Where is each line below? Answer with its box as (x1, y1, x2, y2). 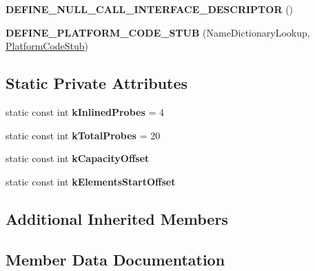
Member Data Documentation (6, 248, 225, 270)
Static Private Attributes (6, 72, 188, 94)
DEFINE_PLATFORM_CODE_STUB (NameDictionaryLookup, (6, 25, 310, 39)
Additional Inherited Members (6, 208, 228, 229)
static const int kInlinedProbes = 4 (6, 104, 164, 119)
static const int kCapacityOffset (6, 151, 150, 165)
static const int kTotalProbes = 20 (6, 128, 161, 142)
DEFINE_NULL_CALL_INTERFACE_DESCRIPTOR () (6, 2, 294, 16)
